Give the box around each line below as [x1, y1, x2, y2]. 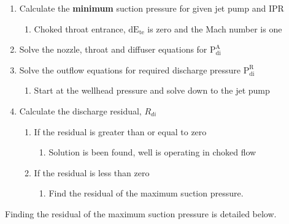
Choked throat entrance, [34, 22, 126, 35]
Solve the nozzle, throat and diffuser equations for [19, 43, 207, 56]
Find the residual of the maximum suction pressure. [48, 187, 244, 200]
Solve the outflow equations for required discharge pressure [19, 63, 241, 76]
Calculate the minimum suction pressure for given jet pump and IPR [19, 2, 284, 14]
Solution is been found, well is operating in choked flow [48, 146, 256, 159]
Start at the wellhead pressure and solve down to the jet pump [34, 84, 270, 97]
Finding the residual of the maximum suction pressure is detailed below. [5, 207, 277, 220]
